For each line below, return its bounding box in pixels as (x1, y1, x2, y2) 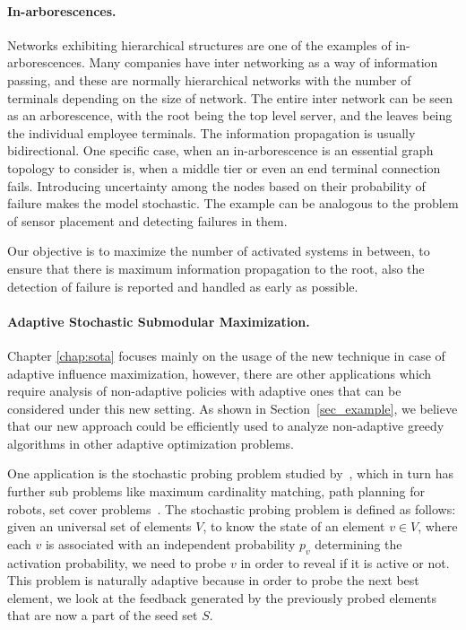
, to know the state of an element (203, 517, 385, 536)
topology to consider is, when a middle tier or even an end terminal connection (7, 158, 441, 177)
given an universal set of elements (7, 517, 192, 536)
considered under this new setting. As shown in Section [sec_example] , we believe (7, 398, 458, 417)
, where (418, 517, 458, 536)
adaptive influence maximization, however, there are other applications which (7, 363, 432, 382)
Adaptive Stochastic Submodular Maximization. (7, 311, 310, 330)
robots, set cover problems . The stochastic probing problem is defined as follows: (7, 499, 456, 518)
